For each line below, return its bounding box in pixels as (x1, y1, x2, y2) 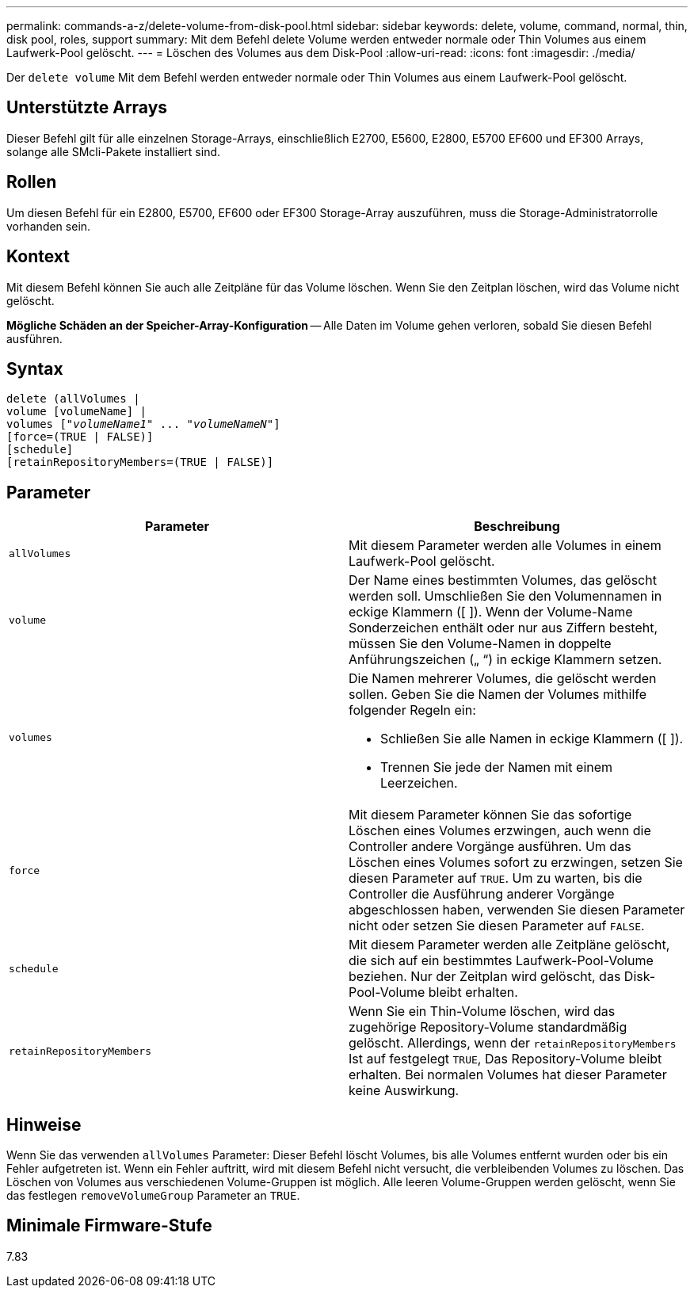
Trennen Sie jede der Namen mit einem (380, 759, 613, 776)
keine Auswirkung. (349, 1082, 459, 1099)
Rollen (6, 172, 57, 193)
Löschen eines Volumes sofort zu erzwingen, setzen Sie (349, 854, 683, 871)
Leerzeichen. (380, 775, 458, 792)
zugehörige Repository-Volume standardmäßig (349, 1019, 627, 1036)
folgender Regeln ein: (349, 702, 476, 719)
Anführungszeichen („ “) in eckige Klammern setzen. (349, 651, 662, 668)
